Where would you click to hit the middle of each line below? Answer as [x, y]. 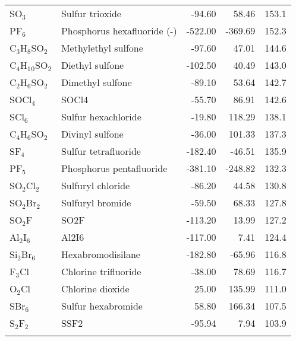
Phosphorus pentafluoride [114, 168]
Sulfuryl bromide [96, 203]
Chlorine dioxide [95, 289]
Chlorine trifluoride [101, 271]
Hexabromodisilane [100, 254]
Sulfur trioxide [91, 13]
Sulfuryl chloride [95, 185]
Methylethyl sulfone [102, 48]
